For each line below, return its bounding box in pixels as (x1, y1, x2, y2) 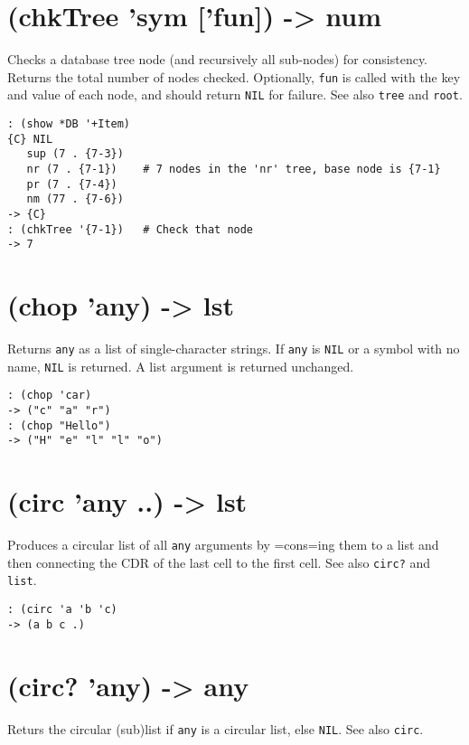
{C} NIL (7, 132, 53, 146)
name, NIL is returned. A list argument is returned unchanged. (7, 356, 354, 375)
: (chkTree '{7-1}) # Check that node (7, 222, 254, 236)
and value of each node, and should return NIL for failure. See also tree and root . (7, 85, 463, 104)
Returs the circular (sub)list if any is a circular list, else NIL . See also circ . (7, 719, 424, 738)
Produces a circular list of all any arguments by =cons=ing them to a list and (7, 535, 439, 554)
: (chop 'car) (7, 389, 92, 402)
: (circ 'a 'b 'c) (7, 603, 117, 617)
